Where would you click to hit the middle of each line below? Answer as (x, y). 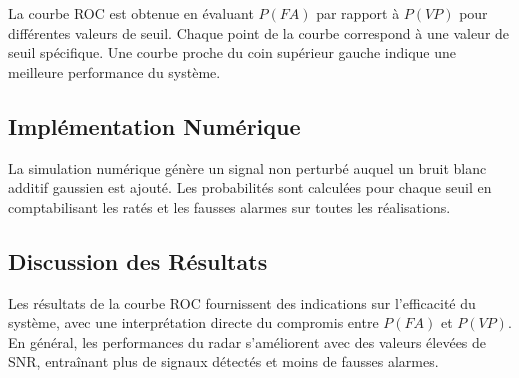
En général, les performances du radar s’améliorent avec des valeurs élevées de (247, 341)
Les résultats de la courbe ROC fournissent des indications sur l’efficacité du (242, 302)
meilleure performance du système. (114, 71)
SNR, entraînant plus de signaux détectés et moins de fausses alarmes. (223, 361)
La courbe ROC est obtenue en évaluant (131, 13)
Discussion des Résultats (138, 260)
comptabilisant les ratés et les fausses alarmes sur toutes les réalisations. (229, 206)
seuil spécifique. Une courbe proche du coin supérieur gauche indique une (232, 52)
